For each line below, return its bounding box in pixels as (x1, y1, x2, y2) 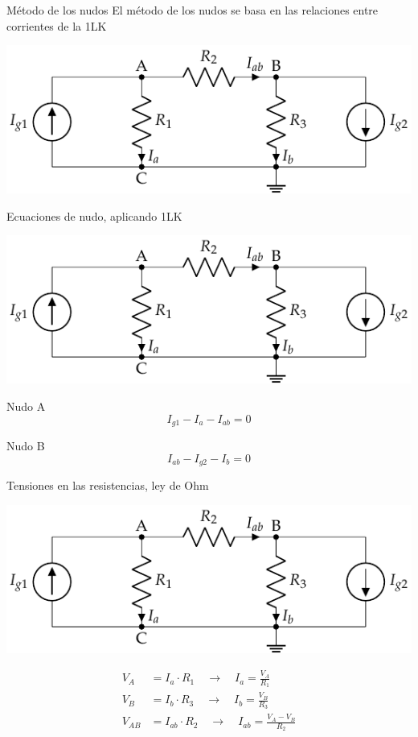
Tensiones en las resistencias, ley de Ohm (6, 477, 209, 494)
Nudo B (6, 437, 45, 454)
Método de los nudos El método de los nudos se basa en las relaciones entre (6, 2, 379, 18)
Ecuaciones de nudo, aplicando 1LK (6, 207, 182, 224)
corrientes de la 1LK (6, 17, 107, 34)
